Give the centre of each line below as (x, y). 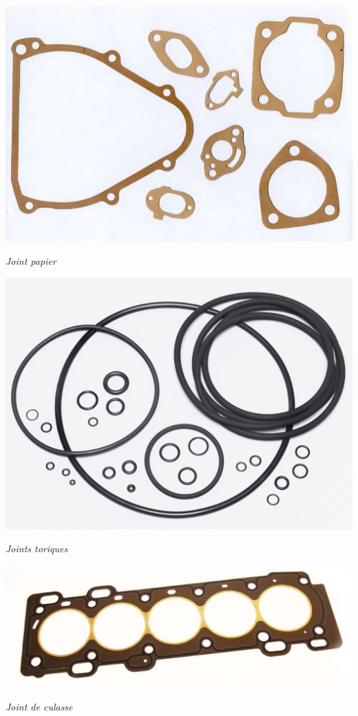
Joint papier (31, 260)
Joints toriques (37, 549)
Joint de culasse (39, 706)
